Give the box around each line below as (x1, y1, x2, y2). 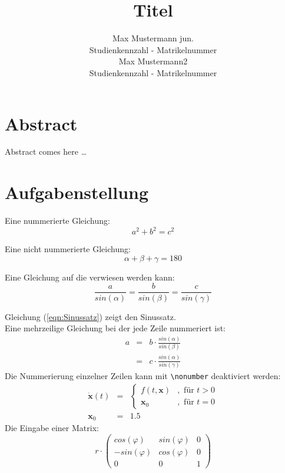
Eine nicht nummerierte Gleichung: (5, 243, 131, 255)
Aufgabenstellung (5, 180, 149, 204)
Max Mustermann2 (118, 55, 188, 67)
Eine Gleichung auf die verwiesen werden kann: (5, 270, 175, 283)
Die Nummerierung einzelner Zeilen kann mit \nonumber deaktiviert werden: (5, 370, 281, 382)
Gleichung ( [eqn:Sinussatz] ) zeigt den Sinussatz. (5, 310, 176, 322)
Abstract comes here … (5, 145, 87, 158)
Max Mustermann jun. (112, 32, 194, 44)
